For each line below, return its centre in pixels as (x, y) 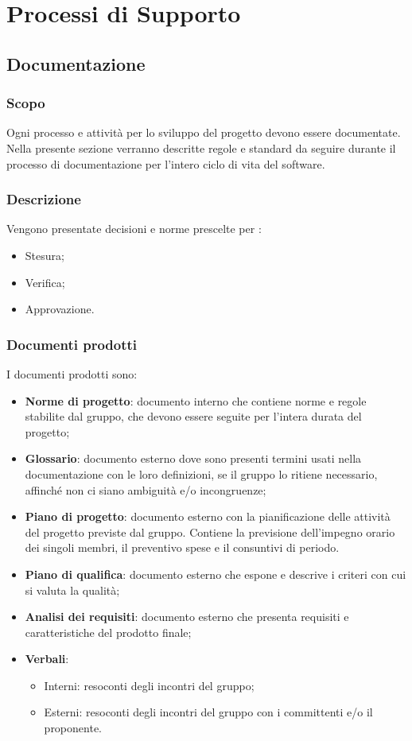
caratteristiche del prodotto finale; (108, 632)
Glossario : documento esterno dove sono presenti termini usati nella (193, 458)
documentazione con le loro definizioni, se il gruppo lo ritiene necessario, (201, 473)
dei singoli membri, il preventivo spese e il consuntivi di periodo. (182, 547)
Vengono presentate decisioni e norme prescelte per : (134, 229)
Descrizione (44, 199)
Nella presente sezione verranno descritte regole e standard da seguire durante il (201, 147)
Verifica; (45, 282)
